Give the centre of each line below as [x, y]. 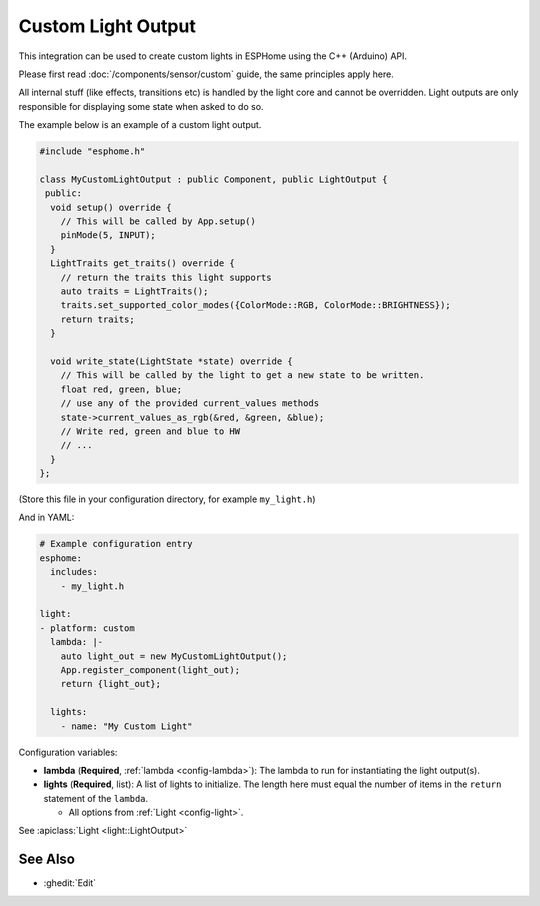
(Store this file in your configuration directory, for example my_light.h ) [167, 499]
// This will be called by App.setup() [158, 221]
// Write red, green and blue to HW [150, 431]
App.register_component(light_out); [150, 669]
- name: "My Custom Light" [127, 726]
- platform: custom [87, 628]
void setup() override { [111, 207]
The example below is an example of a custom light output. [140, 125]
